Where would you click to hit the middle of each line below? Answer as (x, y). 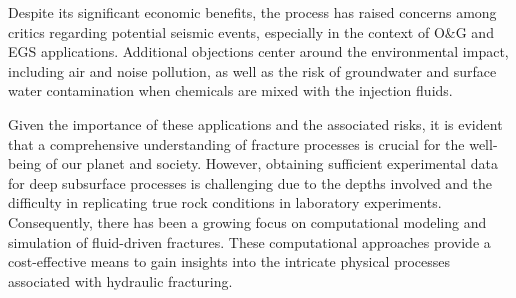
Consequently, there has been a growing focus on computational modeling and (247, 221)
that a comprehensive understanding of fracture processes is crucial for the (236, 143)
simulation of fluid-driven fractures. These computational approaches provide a (249, 241)
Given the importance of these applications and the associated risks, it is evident (255, 123)
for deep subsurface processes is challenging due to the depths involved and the (250, 182)
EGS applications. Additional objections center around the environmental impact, (258, 51)
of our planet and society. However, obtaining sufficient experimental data (271, 163)
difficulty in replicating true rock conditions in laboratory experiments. (225, 202)
